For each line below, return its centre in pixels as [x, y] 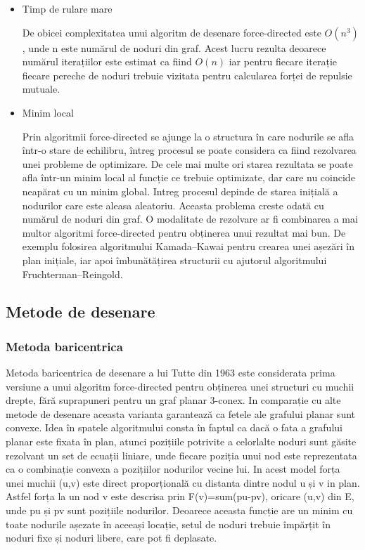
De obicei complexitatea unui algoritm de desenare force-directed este [172, 32]
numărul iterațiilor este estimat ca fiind [107, 61]
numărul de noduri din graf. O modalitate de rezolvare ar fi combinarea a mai [190, 219]
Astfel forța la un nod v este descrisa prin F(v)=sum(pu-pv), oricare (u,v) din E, [180, 496]
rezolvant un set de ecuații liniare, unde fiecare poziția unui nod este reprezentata [181, 455]
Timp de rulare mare [67, 8]
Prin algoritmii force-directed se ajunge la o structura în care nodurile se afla [188, 136]
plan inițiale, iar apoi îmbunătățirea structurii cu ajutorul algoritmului [174, 260]
